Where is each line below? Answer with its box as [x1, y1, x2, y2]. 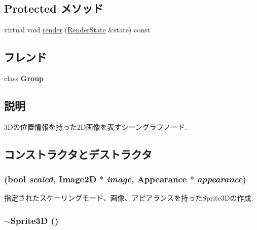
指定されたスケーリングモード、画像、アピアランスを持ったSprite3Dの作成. [4, 193, 253, 203]
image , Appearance [106, 173, 187, 185]
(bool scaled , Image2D [4, 173, 97, 185]
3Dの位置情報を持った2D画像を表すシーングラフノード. [4, 121, 187, 132]
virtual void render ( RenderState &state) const [4, 24, 150, 35]
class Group [4, 73, 44, 83]
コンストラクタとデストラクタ [4, 146, 152, 162]
